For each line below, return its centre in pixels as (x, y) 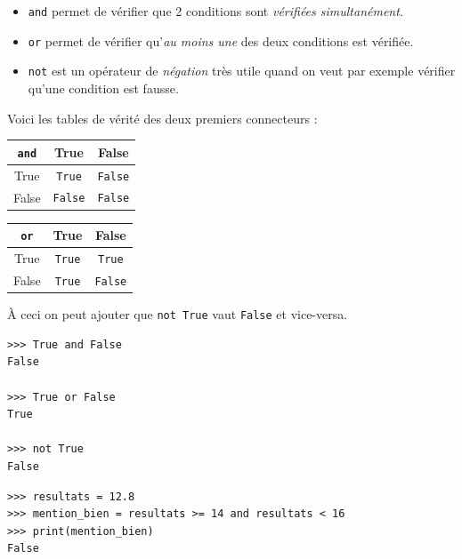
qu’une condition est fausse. (103, 88)
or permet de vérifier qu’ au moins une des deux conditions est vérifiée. (221, 40)
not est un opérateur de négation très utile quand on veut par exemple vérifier (242, 71)
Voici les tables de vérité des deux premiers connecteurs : (162, 118)
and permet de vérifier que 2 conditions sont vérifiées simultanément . (215, 11)
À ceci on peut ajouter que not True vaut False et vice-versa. (178, 314)
